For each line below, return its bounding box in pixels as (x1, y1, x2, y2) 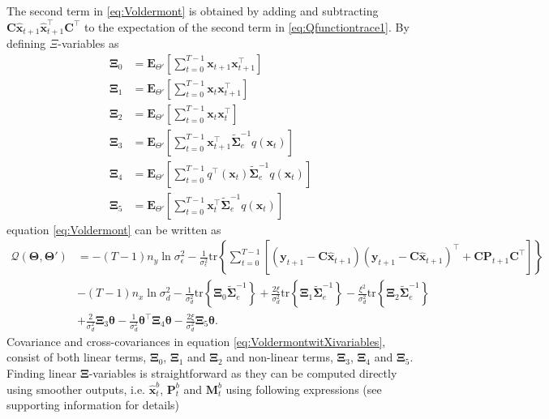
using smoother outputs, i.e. (6, 380, 146, 397)
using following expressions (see (225, 380, 382, 397)
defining (6, 35, 46, 52)
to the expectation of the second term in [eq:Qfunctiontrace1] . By (84, 18, 410, 35)
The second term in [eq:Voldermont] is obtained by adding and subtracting (6, 2, 379, 19)
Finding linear (6, 365, 77, 382)
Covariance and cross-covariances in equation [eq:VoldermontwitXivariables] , (6, 332, 386, 349)
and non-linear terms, (226, 348, 333, 366)
